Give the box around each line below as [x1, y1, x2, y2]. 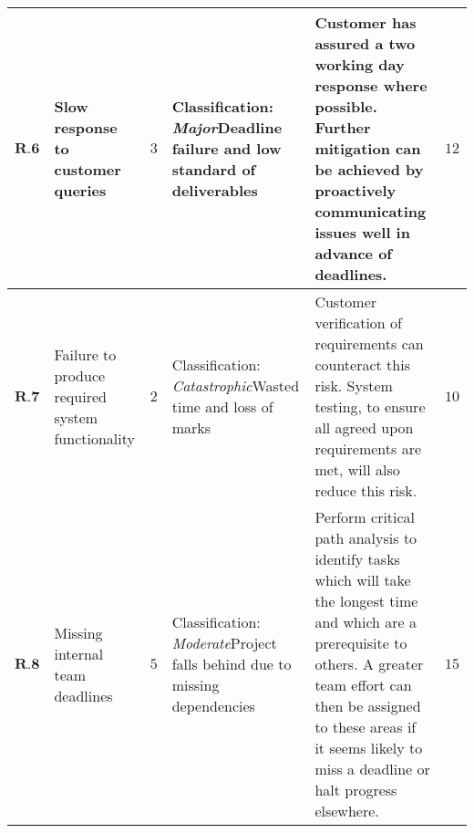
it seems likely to [314, 737, 423, 758]
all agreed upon [314, 417, 414, 438]
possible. [314, 96, 377, 117]
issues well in [314, 222, 410, 243]
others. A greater [314, 653, 424, 674]
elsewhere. [314, 800, 379, 821]
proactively [314, 180, 397, 201]
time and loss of [171, 396, 273, 417]
